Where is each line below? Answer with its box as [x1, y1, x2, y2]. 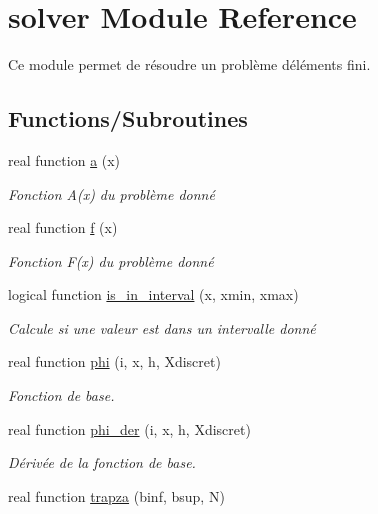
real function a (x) [8, 149, 121, 170]
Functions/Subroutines [8, 103, 248, 134]
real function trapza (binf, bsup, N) [8, 485, 225, 506]
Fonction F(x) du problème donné [8, 250, 214, 271]
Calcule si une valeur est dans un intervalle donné [8, 317, 316, 338]
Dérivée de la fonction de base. [8, 452, 196, 473]
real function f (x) [8, 217, 118, 238]
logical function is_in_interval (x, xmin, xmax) [8, 284, 299, 305]
